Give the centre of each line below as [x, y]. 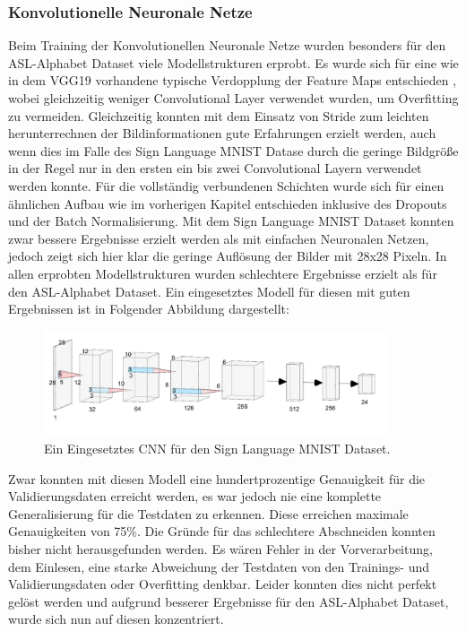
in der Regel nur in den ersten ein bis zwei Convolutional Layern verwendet [215, 168]
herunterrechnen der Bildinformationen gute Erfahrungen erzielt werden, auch [222, 133]
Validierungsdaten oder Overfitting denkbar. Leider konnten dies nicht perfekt [223, 584]
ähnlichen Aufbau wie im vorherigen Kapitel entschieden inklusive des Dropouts [228, 203]
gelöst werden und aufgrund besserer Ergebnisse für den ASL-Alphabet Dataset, [229, 601]
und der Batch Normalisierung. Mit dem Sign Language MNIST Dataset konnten [231, 221]
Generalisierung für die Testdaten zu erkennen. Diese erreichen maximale [208, 513]
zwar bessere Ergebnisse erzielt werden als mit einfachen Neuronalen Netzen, [219, 238]
